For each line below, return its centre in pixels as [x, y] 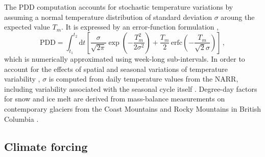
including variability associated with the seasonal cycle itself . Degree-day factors [131, 88]
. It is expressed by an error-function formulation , [140, 27]
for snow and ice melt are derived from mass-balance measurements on [115, 99]
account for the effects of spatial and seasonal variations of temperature [116, 69]
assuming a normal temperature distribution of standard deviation [108, 17]
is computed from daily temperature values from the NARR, [143, 79]
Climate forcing [46, 146]
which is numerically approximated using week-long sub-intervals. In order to [125, 58]
